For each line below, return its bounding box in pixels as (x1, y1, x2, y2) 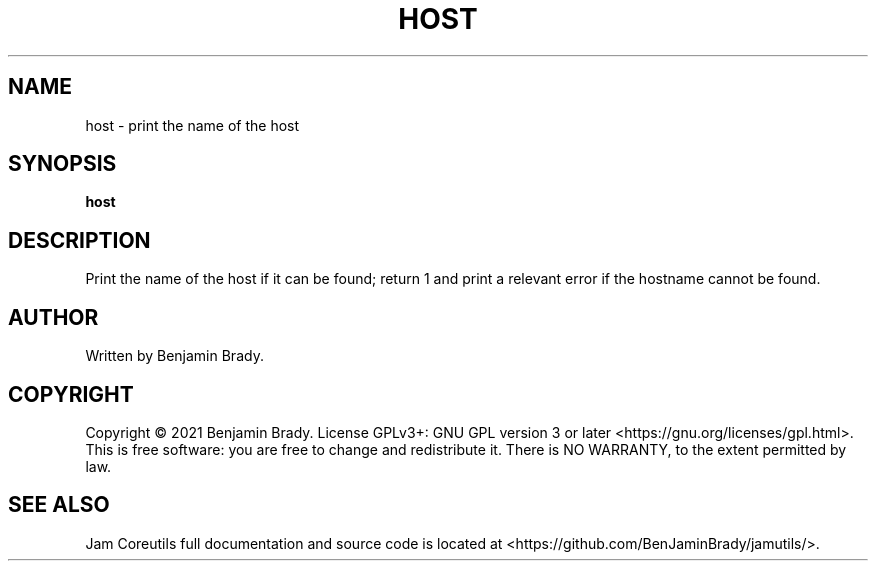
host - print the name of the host (85, 116, 300, 134)
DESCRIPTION (8, 227, 151, 253)
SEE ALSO (8, 492, 110, 518)
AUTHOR (8, 304, 99, 330)
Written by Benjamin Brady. (85, 347, 264, 365)
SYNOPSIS (8, 151, 117, 177)
